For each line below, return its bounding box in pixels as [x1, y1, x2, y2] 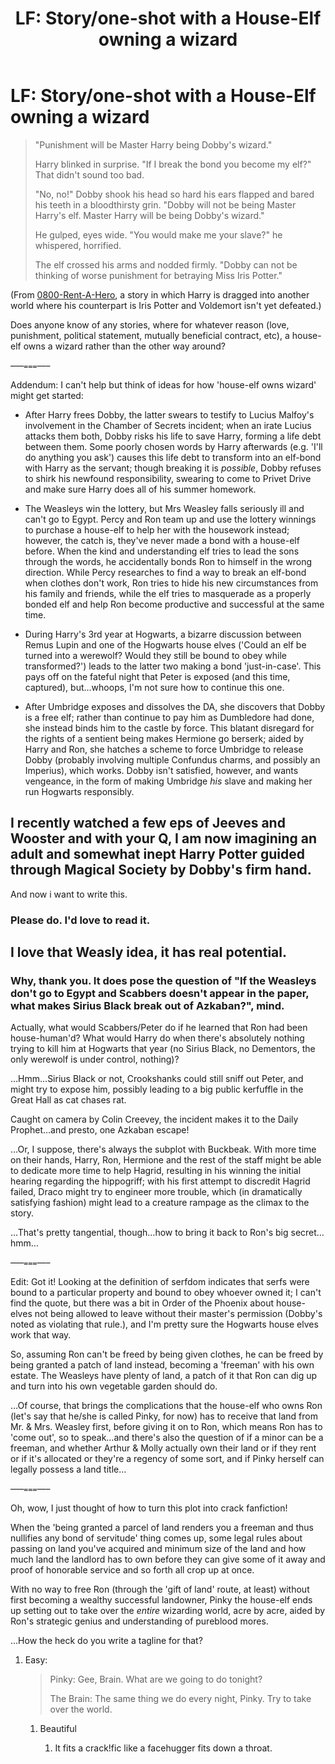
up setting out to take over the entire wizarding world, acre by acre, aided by [10, 1605, 326, 1617]
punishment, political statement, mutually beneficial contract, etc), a [10, 329, 290, 341]
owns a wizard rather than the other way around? [23, 340, 227, 352]
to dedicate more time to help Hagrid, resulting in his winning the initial [10, 1165, 302, 1177]
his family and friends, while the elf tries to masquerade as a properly [24, 587, 312, 599]
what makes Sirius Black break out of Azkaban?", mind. [10, 998, 285, 1012]
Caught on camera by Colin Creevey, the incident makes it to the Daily [10, 1113, 299, 1126]
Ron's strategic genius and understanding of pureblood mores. [10, 1615, 269, 1627]
